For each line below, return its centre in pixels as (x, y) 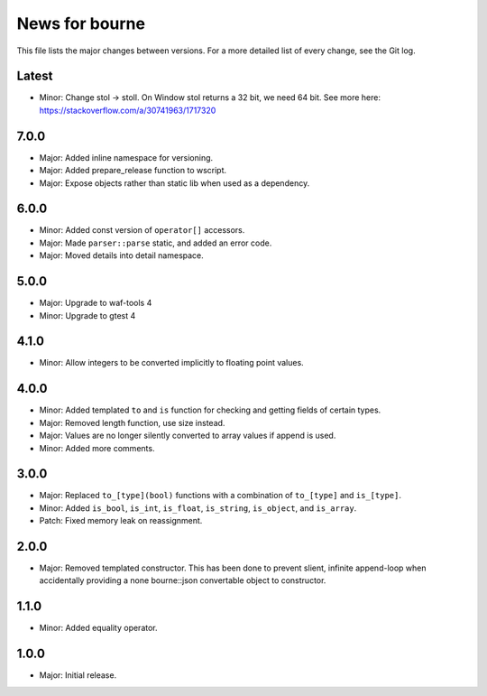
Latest (35, 76)
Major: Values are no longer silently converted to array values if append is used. (188, 436)
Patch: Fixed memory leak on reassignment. (121, 521)
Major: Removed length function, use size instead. (132, 422)
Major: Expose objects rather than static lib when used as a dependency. (175, 183)
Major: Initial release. (78, 675)
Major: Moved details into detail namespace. (122, 255)
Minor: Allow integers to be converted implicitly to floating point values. (171, 363)
